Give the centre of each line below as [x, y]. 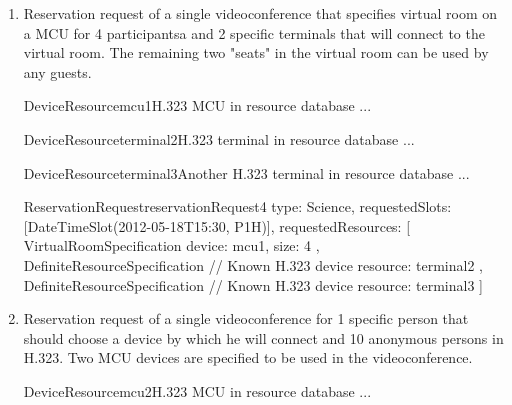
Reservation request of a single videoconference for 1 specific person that [246, 318]
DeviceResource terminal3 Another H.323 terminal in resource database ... [246, 172]
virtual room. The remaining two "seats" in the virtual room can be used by [256, 52]
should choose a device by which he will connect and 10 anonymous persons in [263, 337]
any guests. [57, 71]
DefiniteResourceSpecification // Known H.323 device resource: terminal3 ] [253, 284]
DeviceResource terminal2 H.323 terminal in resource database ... [219, 138]
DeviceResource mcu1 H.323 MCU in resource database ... [197, 105]
